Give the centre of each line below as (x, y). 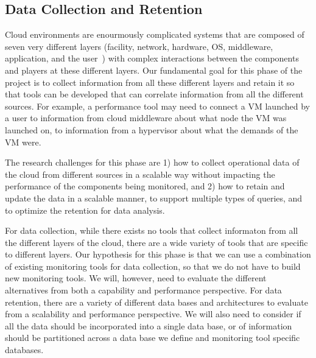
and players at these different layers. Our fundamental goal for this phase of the (154, 70)
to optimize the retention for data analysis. (85, 210)
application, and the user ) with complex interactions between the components (152, 58)
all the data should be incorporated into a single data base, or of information (149, 325)
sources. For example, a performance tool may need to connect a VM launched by (157, 106)
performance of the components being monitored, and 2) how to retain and (145, 186)
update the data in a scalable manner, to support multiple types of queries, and (154, 198)
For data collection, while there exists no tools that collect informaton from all (152, 230)
